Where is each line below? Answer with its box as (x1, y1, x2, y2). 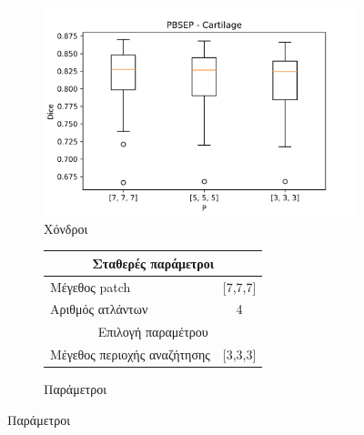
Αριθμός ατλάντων (50, 299, 148, 319)
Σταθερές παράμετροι (92, 253, 215, 272)
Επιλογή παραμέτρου (97, 322, 208, 341)
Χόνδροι (44, 218, 88, 238)
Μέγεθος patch (50, 277, 131, 296)
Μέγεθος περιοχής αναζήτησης (50, 345, 210, 364)
